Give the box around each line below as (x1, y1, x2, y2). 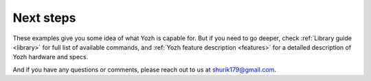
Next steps (12, 10, 76, 25)
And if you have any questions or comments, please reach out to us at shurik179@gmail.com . (12, 65, 276, 74)
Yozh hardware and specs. (12, 53, 89, 61)
